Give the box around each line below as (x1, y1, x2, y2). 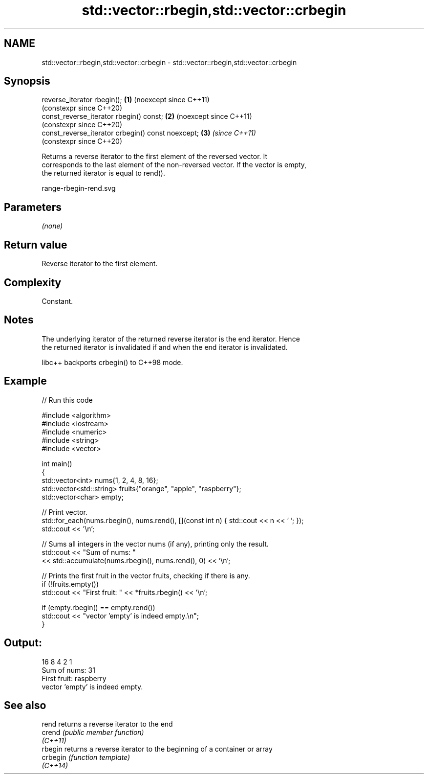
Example (4, 375, 47, 388)
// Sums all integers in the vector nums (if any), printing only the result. (42, 539, 269, 548)
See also (4, 699, 46, 711)
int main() (42, 459, 72, 468)
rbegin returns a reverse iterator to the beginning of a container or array (42, 745, 273, 754)
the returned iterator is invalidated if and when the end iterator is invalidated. (42, 343, 288, 351)
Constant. (42, 297, 73, 305)
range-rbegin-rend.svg (42, 184, 116, 193)
